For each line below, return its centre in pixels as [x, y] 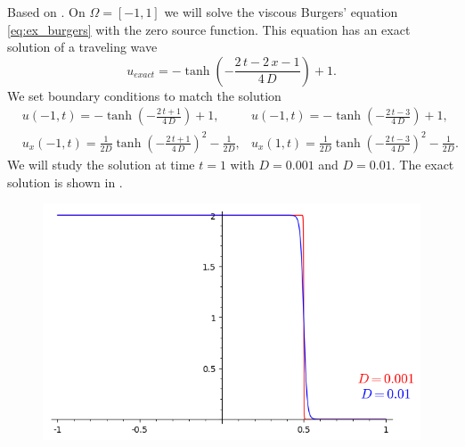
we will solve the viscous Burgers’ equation [281, 12]
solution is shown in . [65, 182]
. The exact [423, 164]
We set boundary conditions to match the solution [144, 95]
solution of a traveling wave [82, 47]
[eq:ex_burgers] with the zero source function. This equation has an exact [209, 29]
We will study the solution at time [101, 164]
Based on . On [46, 12]
